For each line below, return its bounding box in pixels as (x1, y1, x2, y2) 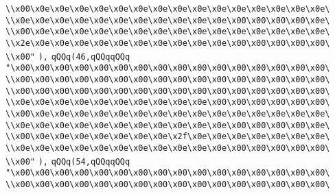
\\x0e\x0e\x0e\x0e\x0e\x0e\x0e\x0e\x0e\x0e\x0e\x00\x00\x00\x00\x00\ (5, 143, 330, 153)
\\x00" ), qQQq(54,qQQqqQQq (5, 156, 130, 167)
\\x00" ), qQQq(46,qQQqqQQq (5, 51, 130, 62)
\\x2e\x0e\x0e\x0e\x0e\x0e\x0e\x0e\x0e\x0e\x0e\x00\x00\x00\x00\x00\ (5, 38, 330, 48)
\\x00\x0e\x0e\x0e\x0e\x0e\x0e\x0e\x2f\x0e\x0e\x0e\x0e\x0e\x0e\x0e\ (5, 132, 330, 142)
